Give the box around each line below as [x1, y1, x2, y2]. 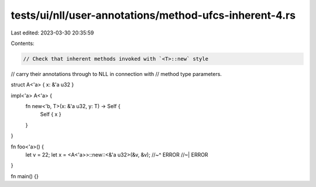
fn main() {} [11, 172, 39, 179]
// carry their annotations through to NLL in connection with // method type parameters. [11, 70, 222, 77]
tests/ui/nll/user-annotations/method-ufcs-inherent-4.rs [11, 9, 296, 22]
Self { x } [40, 111, 61, 118]
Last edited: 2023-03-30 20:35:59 [11, 29, 94, 36]
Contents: [11, 40, 35, 47]
